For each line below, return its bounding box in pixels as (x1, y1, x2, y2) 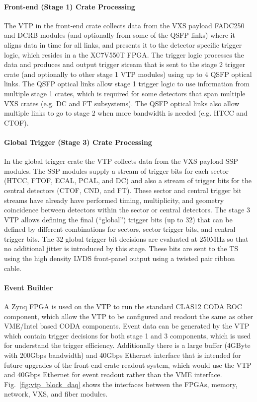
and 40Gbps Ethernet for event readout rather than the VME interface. (4, 369, 222, 380)
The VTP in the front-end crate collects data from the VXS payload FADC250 (4, 20, 245, 30)
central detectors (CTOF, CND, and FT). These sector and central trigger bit (4, 185, 242, 195)
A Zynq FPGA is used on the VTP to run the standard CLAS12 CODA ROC (4, 301, 242, 312)
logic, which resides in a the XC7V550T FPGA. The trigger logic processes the (4, 49, 244, 60)
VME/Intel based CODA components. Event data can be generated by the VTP (4, 321, 250, 331)
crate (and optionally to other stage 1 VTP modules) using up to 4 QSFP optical (4, 68, 252, 79)
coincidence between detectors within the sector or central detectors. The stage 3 (4, 204, 251, 215)
